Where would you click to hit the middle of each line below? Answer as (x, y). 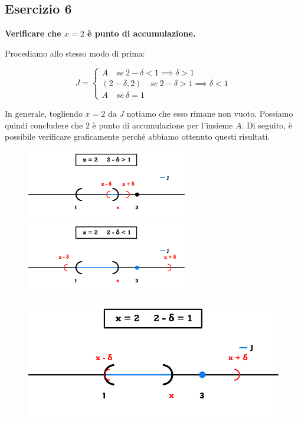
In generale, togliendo (44, 113)
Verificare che (33, 33)
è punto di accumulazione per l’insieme (163, 125)
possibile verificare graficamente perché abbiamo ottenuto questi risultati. (137, 136)
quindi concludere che (44, 125)
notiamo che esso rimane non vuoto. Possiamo (210, 113)
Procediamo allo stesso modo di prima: (75, 53)
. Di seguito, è (267, 125)
